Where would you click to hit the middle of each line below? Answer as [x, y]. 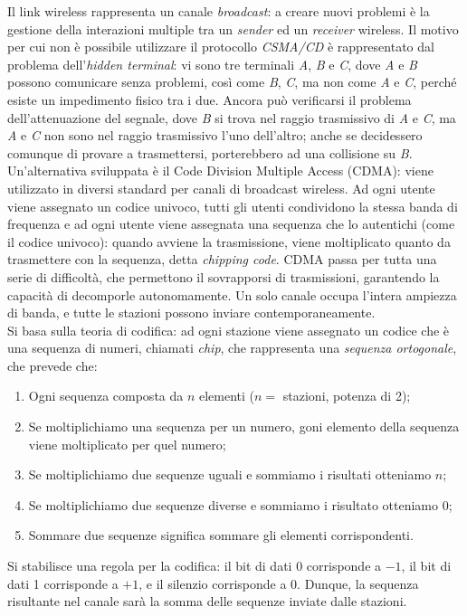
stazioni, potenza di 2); [347, 396]
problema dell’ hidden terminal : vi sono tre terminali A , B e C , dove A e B [212, 64]
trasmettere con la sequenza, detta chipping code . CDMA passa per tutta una [222, 259]
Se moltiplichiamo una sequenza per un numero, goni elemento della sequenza [244, 426]
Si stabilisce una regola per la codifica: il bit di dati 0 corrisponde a [195, 566]
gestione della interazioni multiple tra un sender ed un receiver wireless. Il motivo [233, 28]
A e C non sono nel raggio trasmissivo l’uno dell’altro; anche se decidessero [215, 135]
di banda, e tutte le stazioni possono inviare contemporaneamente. [191, 313]
